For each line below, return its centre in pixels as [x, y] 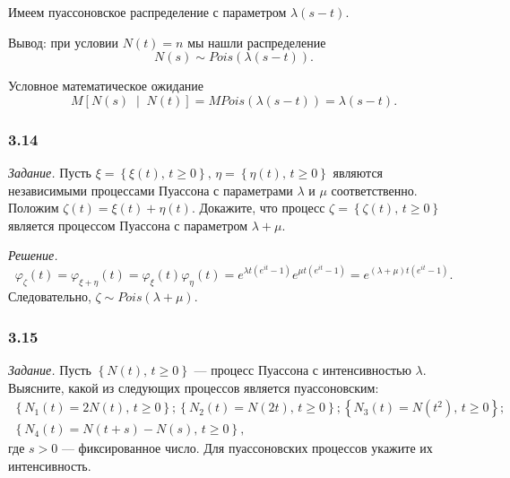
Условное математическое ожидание [106, 86]
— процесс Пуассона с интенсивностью [303, 370]
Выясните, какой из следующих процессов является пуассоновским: [194, 387]
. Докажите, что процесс [258, 208]
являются [358, 172]
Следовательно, [50, 296]
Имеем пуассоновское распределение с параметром [147, 12]
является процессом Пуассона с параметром [128, 225]
